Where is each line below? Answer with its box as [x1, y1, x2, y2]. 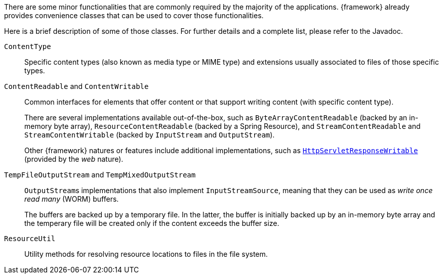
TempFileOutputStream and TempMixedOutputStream [4, 170, 196, 179]
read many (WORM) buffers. [24, 195, 119, 203]
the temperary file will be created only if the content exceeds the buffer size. [24, 219, 279, 227]
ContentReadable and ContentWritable [4, 82, 149, 90]
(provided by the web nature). [24, 155, 124, 163]
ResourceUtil [4, 235, 56, 243]
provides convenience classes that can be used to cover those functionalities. [4, 11, 264, 20]
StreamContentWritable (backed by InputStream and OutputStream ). [24, 130, 275, 139]
